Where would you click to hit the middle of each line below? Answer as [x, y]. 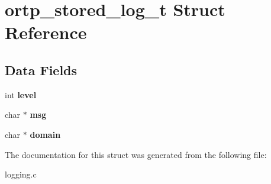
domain [45, 134]
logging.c [21, 174]
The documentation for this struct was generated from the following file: [136, 154]
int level [21, 94]
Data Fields [41, 70]
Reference [46, 32]
